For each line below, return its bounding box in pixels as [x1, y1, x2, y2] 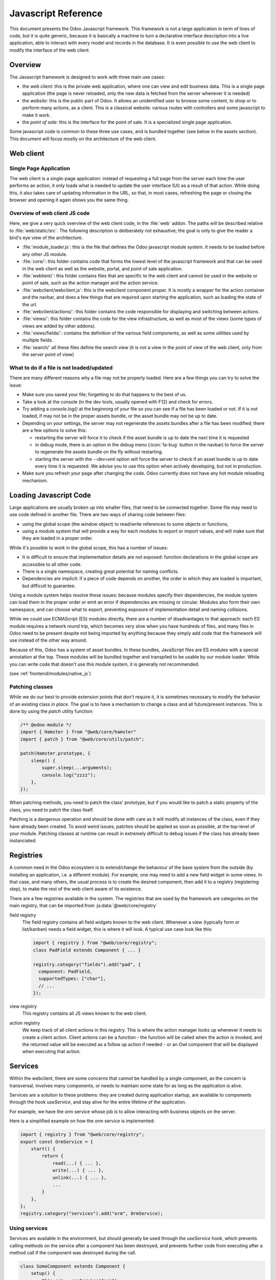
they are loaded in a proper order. [22, 535, 93, 541]
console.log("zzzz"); [41, 772, 96, 778]
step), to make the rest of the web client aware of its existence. [9, 886, 143, 892]
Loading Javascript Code [9, 490, 91, 499]
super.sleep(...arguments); [41, 765, 112, 771]
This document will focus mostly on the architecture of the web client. [9, 136, 157, 142]
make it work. [22, 112, 51, 118]
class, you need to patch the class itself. [9, 806, 94, 813]
